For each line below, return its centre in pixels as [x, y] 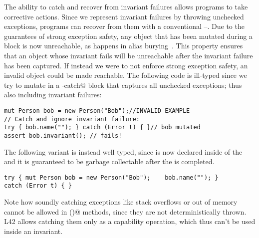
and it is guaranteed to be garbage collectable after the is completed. [109, 161]
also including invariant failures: [53, 95]
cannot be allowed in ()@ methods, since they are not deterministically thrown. [125, 211]
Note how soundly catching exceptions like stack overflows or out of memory [121, 202]
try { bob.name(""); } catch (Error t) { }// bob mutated [102, 127]
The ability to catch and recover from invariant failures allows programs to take [126, 6]
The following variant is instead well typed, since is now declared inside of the [123, 151]
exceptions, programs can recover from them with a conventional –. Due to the [124, 26]
